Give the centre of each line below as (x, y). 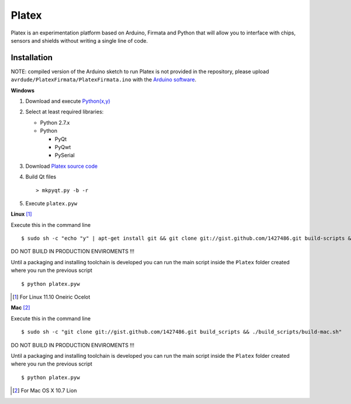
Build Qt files (41, 177)
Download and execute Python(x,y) (68, 101)
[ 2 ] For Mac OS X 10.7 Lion (45, 391)
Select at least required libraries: (65, 112)
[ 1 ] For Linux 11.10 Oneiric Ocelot (51, 297)
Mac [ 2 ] (20, 308)
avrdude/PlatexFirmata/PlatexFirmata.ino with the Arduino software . (104, 80)
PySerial (65, 156)
